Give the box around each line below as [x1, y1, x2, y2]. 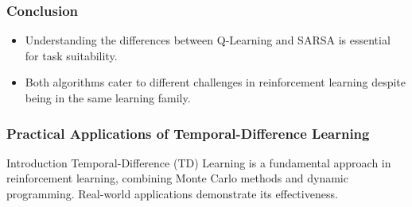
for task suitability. [25, 47, 118, 63]
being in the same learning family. [25, 90, 191, 105]
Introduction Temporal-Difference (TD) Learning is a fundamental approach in [6, 154, 391, 171]
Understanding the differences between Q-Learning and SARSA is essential [25, 32, 391, 48]
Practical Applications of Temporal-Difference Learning [6, 123, 370, 143]
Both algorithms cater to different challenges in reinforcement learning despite [25, 74, 406, 90]
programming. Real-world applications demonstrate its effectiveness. [6, 186, 338, 201]
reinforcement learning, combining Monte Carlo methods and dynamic [6, 170, 348, 186]
